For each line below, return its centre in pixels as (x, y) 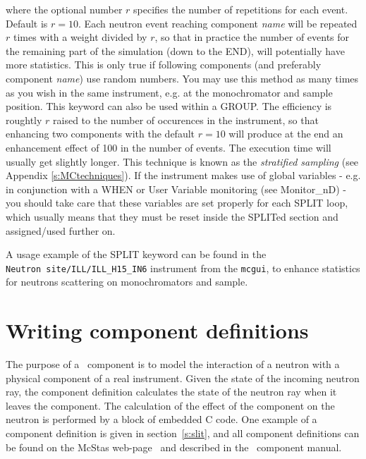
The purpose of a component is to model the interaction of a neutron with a (173, 364)
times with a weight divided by (80, 37)
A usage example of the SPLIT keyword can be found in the (136, 254)
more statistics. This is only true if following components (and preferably (164, 65)
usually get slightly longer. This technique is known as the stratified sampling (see (182, 161)
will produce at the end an (286, 134)
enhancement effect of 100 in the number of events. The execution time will (169, 147)
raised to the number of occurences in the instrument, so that (186, 120)
